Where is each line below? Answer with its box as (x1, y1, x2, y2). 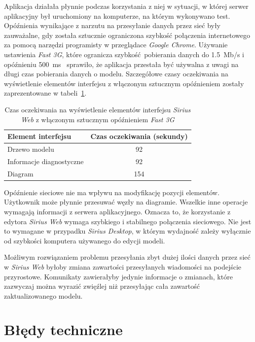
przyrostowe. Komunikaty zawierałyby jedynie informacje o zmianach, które (4, 271, 233, 281)
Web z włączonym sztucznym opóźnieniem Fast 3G (21, 114, 175, 124)
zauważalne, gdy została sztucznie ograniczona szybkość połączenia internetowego (4, 30, 250, 40)
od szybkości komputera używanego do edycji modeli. (4, 235, 165, 245)
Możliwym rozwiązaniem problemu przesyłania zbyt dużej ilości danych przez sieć (4, 252, 251, 262)
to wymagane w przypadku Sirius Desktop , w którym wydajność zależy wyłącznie (4, 226, 251, 236)
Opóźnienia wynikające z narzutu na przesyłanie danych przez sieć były (4, 20, 221, 31)
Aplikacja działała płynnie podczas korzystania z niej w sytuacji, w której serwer (4, 1, 249, 11)
